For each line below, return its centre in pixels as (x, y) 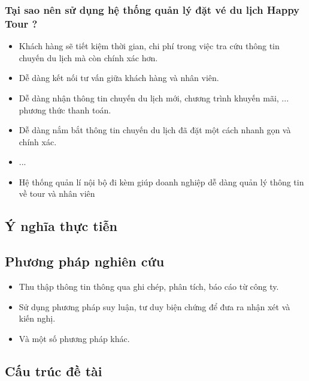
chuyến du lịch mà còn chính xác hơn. (88, 57)
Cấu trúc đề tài (54, 370)
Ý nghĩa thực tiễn (61, 226)
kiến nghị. (37, 318)
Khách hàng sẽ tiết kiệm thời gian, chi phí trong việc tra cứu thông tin (149, 46)
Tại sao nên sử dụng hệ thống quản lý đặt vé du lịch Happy (152, 9)
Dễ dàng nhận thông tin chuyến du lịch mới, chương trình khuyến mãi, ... (154, 97)
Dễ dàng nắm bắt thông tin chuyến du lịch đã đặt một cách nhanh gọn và (155, 130)
